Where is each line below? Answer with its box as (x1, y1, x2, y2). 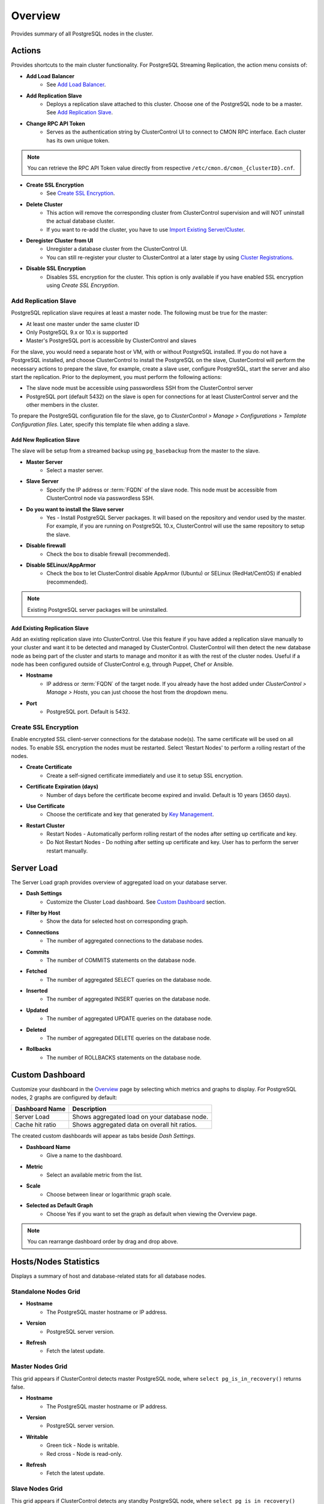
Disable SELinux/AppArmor (26, 561, 96, 569)
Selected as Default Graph (26, 1202, 93, 1209)
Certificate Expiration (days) (26, 783, 99, 791)
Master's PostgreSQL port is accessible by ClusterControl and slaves (26, 337, 197, 344)
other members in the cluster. (26, 401, 99, 408)
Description (72, 1105, 107, 1113)
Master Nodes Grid (11, 1363, 68, 1371)
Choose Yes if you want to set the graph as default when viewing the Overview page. (46, 1210, 257, 1218)
